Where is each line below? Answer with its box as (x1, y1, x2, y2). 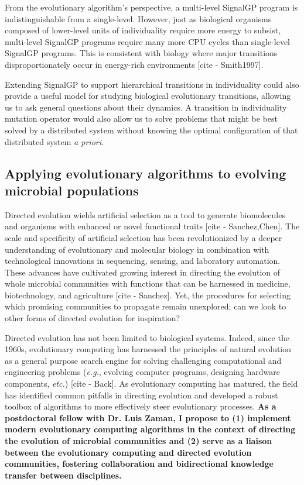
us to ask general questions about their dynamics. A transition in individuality (5, 101, 287, 113)
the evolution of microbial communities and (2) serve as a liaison (5, 435, 272, 446)
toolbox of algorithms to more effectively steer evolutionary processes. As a (5, 400, 276, 412)
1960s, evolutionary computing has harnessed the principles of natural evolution (5, 343, 292, 355)
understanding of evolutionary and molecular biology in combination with (5, 243, 269, 255)
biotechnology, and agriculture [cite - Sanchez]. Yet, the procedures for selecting (5, 288, 291, 301)
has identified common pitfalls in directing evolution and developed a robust (5, 388, 278, 401)
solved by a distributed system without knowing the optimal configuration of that (5, 123, 298, 136)
